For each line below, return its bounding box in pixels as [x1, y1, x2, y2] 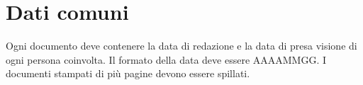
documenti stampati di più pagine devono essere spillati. [6, 66, 250, 81]
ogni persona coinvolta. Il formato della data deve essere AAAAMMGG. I [6, 52, 327, 67]
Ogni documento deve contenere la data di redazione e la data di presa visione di [6, 38, 357, 53]
